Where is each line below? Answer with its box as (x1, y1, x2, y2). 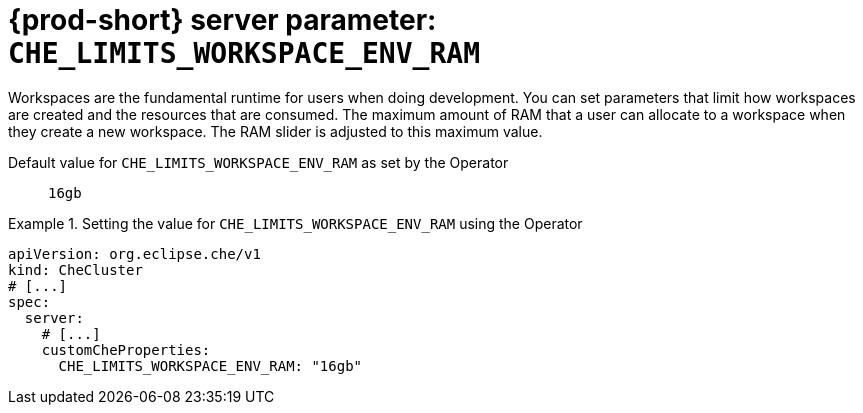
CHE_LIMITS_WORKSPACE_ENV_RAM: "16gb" (58, 357, 363, 374)
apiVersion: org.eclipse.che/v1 (8, 245, 261, 262)
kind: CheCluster (8, 261, 143, 278)
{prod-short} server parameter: (8, 3, 437, 37)
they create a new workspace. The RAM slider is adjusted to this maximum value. (8, 122, 543, 140)
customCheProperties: (41, 341, 211, 358)
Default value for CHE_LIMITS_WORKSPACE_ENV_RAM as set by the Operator (8, 153, 509, 171)
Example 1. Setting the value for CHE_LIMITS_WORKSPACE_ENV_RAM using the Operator (8, 214, 583, 232)
